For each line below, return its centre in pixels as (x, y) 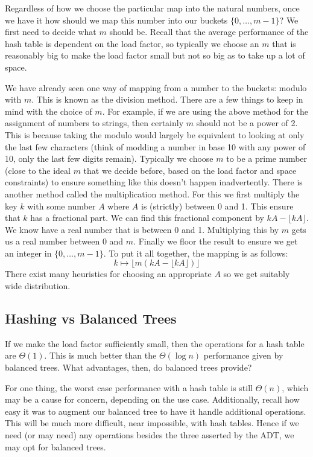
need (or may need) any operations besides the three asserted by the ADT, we (150, 435)
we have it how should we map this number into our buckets (116, 20)
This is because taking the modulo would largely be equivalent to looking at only (155, 134)
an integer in (28, 253)
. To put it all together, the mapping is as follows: (196, 253)
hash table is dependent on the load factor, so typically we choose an (132, 43)
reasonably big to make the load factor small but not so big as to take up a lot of (155, 55)
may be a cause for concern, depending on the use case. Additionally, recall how (152, 399)
